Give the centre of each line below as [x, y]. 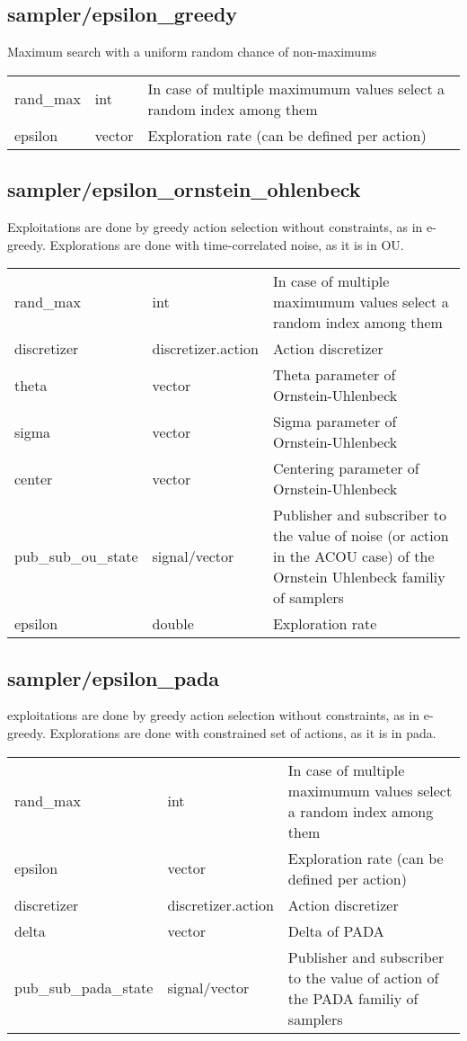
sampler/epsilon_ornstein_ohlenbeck [184, 189]
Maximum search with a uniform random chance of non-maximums [192, 52]
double [173, 624]
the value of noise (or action [361, 536]
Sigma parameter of [335, 422]
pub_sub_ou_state [76, 556]
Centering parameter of [346, 468]
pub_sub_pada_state [84, 988]
